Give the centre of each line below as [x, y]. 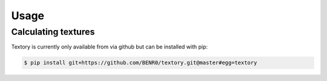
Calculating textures [53, 32]
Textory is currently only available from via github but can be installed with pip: [110, 47]
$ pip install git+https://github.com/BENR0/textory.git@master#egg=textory [140, 63]
